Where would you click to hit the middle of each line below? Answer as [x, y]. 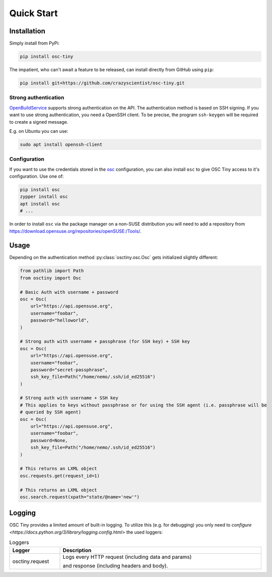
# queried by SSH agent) [51, 412]
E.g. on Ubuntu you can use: [39, 131]
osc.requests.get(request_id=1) [60, 476]
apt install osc [40, 204]
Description [77, 550]
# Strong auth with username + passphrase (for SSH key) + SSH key [105, 342]
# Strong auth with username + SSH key [69, 398]
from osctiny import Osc [51, 278]
